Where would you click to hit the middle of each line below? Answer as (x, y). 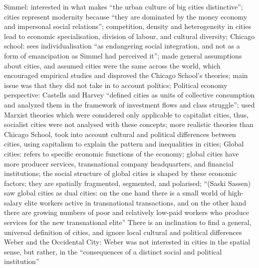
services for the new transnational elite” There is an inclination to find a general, (128, 222)
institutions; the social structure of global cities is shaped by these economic (121, 173)
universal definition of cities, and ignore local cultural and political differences (123, 232)
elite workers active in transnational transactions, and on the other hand (135, 202)
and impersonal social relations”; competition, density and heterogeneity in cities (128, 26)
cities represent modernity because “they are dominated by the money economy (126, 16)
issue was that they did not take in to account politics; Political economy (116, 85)
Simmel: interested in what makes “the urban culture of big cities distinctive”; (124, 6)
